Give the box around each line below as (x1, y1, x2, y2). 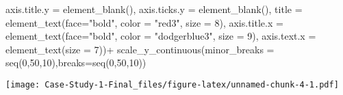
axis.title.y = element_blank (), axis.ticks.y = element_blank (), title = (5, 2, 303, 16)
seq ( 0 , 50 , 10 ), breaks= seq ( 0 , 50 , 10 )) (5, 55, 147, 70)
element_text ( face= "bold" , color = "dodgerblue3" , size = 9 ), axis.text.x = (5, 29, 316, 43)
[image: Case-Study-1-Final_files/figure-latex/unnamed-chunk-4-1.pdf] (5, 79, 339, 90)
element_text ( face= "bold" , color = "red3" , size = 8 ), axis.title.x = (5, 15, 283, 29)
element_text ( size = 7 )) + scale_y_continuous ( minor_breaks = (5, 42, 275, 56)
